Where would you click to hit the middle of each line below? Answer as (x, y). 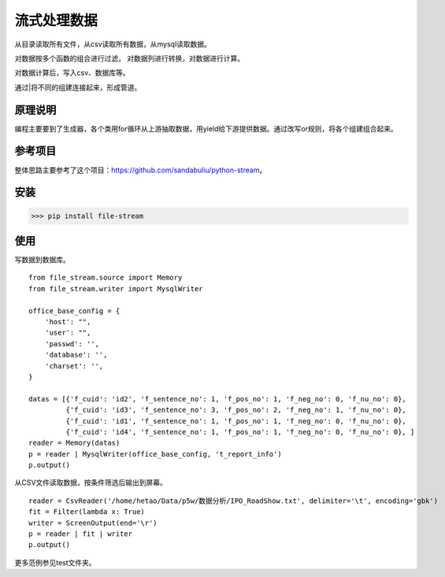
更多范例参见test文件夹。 (55, 562)
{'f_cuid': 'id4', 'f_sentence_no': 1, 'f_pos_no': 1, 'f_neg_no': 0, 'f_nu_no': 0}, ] (240, 432)
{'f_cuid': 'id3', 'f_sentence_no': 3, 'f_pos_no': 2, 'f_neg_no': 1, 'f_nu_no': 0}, (236, 410)
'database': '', (76, 355)
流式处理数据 (56, 20)
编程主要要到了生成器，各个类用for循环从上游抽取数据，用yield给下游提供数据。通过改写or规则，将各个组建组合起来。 (206, 128)
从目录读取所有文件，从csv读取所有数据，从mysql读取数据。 (113, 44)
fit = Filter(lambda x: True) (87, 512)
